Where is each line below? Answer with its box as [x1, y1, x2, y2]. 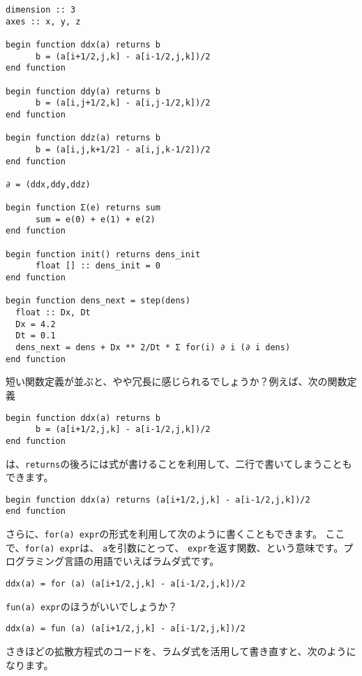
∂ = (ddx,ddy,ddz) [6, 179, 91, 189]
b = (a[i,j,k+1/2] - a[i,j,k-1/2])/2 [35, 144, 211, 154]
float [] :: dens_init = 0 [35, 261, 160, 271]
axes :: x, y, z [6, 16, 81, 27]
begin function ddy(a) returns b [6, 86, 160, 96]
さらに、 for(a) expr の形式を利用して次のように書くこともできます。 [6, 526, 322, 541]
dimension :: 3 [6, 5, 76, 15]
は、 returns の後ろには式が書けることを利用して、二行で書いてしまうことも [6, 456, 352, 470]
